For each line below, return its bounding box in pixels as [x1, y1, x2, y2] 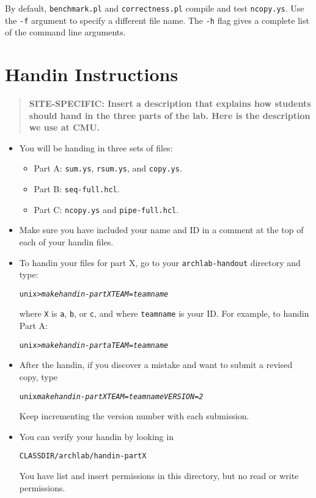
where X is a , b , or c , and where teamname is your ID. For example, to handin [19, 307, 309, 320]
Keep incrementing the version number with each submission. [19, 410, 249, 422]
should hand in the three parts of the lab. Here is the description [29, 109, 310, 121]
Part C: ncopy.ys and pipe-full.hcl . [34, 203, 179, 215]
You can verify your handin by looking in [19, 430, 174, 442]
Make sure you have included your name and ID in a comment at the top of [19, 223, 304, 236]
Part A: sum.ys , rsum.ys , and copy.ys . [34, 162, 182, 175]
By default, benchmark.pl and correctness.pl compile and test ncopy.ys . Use [5, 2, 304, 14]
